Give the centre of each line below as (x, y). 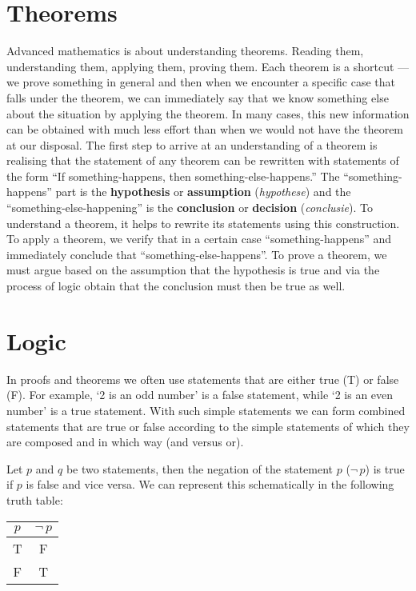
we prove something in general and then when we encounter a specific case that (201, 82)
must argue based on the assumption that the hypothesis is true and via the (193, 270)
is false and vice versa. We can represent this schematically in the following (210, 484)
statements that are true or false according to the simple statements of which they (208, 426)
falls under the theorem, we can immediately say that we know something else (198, 97)
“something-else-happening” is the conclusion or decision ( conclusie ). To (190, 208)
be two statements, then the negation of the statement (200, 468)
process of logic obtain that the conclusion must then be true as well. (176, 286)
